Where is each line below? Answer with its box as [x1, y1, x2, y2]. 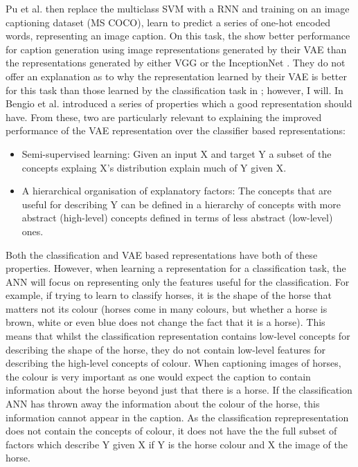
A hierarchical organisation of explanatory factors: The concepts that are [21, 183, 332, 198]
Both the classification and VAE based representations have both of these [6, 247, 318, 262]
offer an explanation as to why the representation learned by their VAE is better [6, 68, 348, 83]
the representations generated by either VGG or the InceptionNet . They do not [6, 55, 346, 70]
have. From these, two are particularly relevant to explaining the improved [6, 109, 322, 124]
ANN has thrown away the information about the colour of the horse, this [6, 396, 320, 411]
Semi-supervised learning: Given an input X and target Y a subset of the [21, 146, 332, 161]
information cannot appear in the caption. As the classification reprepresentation [6, 410, 349, 424]
